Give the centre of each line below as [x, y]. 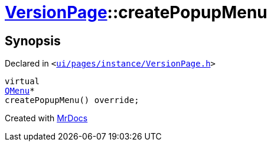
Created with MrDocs [46, 118]
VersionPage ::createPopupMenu [136, 12]
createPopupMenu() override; [72, 100]
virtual [22, 82]
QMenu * [20, 91]
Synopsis [33, 41]
